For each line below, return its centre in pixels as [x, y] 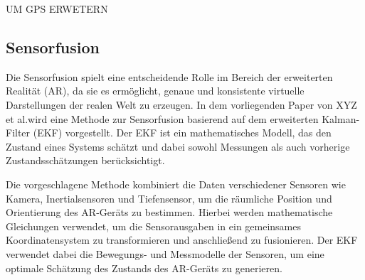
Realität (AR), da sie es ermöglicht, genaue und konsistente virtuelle [155, 91]
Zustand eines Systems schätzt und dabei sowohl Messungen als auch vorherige [178, 146]
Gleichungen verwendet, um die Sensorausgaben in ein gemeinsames [154, 226]
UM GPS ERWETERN [57, 9]
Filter [18, 133]
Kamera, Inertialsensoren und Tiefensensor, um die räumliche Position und [169, 198]
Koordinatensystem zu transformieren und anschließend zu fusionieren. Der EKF [182, 240]
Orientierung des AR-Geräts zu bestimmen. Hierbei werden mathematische [169, 212]
